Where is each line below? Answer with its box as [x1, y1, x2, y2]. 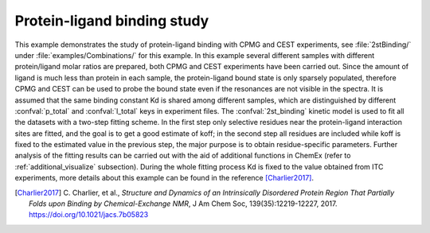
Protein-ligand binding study [14, 12, 209, 29]
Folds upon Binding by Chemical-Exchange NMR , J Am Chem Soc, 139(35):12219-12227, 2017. [29, 199, 338, 208]
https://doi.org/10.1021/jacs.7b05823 [29, 210, 149, 219]
